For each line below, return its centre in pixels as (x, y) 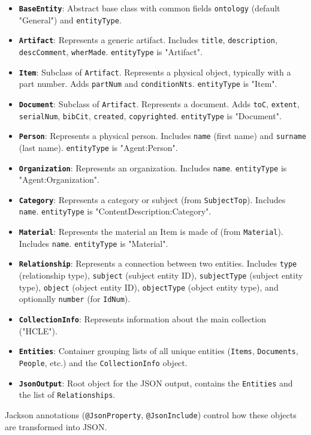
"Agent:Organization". (59, 179)
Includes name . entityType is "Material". (93, 243)
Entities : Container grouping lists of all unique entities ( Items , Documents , (158, 351)
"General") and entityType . (70, 19)
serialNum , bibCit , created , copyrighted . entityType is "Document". (150, 115)
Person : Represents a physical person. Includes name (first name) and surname (162, 136)
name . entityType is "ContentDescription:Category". (115, 211)
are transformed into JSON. (56, 426)
